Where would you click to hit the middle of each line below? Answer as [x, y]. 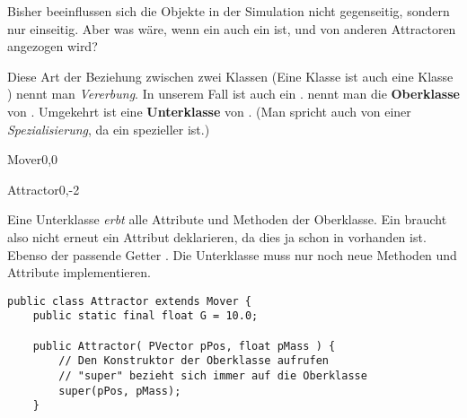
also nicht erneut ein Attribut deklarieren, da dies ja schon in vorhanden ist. [217, 236]
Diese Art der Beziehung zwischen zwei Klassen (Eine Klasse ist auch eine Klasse [230, 76]
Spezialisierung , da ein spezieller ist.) [109, 129]
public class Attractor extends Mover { [130, 301]
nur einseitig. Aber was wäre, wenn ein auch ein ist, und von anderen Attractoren [232, 28]
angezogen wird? [53, 46]
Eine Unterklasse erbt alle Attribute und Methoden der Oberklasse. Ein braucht [227, 219]
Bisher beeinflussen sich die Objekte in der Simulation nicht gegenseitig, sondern [229, 11]
